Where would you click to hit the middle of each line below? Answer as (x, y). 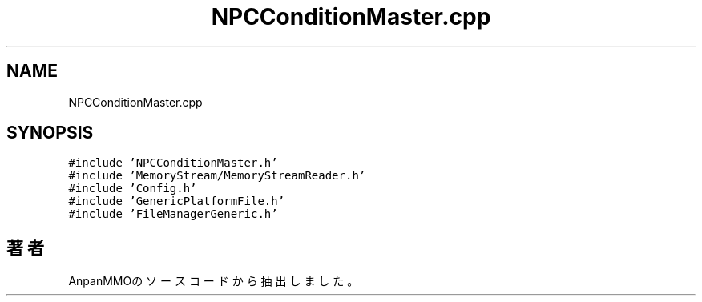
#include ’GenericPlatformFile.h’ (177, 201)
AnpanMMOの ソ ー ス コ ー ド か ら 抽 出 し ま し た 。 (214, 281)
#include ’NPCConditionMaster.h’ (173, 163)
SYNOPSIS (50, 133)
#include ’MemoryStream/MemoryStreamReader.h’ (217, 176)
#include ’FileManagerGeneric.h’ (173, 214)
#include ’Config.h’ (133, 189)
